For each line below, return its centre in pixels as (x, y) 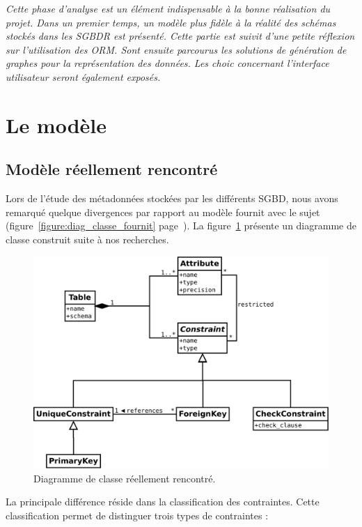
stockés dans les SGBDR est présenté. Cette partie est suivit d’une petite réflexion (180, 36)
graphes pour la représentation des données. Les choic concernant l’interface (167, 63)
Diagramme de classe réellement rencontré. (125, 478)
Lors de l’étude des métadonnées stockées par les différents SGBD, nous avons (172, 198)
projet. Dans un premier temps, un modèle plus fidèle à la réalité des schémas (171, 22)
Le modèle (56, 124)
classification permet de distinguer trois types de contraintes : (137, 515)
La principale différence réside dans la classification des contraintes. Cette (163, 502)
